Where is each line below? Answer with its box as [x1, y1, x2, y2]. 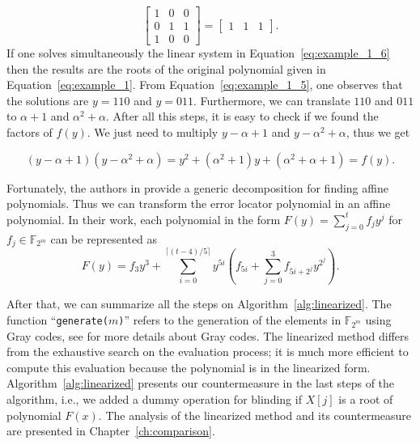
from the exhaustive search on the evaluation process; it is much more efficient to [6, 343, 409, 360]
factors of [6, 124, 53, 141]
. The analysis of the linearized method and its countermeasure [98, 406, 412, 423]
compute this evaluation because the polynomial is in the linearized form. [6, 358, 371, 375]
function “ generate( [6, 311, 108, 328]
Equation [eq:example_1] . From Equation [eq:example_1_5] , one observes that [6, 76, 403, 93]
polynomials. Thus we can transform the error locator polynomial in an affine [6, 195, 391, 212]
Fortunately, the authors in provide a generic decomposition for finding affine [6, 179, 388, 196]
